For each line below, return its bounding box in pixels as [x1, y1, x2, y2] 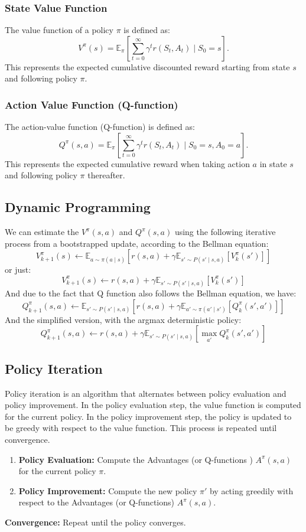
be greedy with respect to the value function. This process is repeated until [5, 422, 277, 434]
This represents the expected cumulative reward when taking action [5, 157, 250, 169]
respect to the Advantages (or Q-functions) [18, 496, 174, 508]
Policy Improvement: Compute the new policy [18, 484, 197, 497]
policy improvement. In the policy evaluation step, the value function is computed [5, 399, 301, 411]
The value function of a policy [5, 24, 113, 36]
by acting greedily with [209, 484, 294, 497]
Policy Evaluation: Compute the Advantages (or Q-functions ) [18, 453, 253, 465]
